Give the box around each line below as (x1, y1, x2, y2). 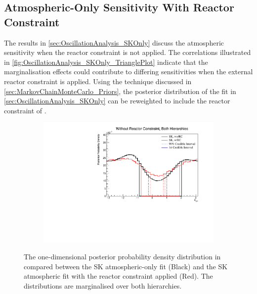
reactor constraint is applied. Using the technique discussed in (4, 76, 192, 86)
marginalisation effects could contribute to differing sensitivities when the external (4, 66, 253, 77)
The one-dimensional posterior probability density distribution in (24, 251, 221, 262)
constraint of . (4, 105, 46, 115)
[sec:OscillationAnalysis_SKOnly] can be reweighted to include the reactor (4, 96, 230, 106)
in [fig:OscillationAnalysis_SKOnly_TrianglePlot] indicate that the (4, 56, 208, 67)
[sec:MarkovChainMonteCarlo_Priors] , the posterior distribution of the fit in (4, 86, 236, 96)
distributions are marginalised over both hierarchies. (24, 280, 182, 291)
